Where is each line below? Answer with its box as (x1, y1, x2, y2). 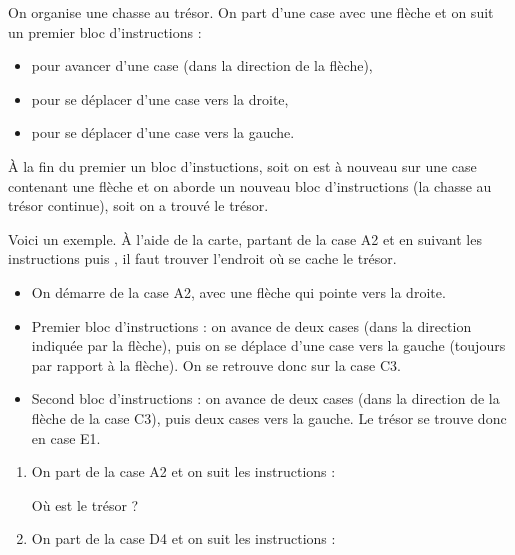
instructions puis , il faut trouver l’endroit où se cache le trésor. (8, 248, 397, 269)
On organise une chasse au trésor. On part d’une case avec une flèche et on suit (8, 2, 494, 22)
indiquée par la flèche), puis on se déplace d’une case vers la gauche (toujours (31, 335, 506, 356)
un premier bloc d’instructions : (8, 21, 202, 42)
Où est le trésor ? (31, 494, 139, 515)
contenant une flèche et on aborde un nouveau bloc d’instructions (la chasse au (8, 175, 492, 196)
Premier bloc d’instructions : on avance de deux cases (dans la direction (31, 315, 472, 336)
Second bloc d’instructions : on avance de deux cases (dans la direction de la (31, 388, 500, 409)
